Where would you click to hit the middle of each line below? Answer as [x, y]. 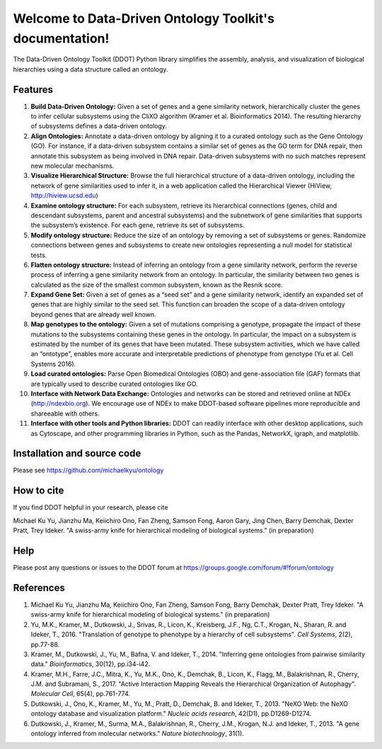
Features [33, 90]
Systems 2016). [53, 364]
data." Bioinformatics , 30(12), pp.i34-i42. [91, 664]
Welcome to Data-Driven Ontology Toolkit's [144, 18]
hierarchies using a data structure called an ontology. [91, 69]
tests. [39, 255]
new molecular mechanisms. [73, 166]
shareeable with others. [65, 413]
